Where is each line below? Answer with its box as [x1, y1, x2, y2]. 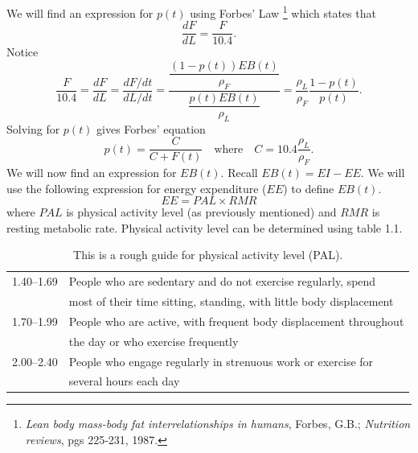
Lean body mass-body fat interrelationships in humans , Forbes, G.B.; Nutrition [25, 415, 411, 432]
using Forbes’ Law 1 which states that [190, 2, 376, 21]
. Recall [220, 163, 258, 180]
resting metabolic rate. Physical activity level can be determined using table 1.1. [6, 219, 403, 236]
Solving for [6, 120, 60, 137]
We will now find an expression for [6, 163, 177, 180]
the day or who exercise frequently [68, 332, 239, 349]
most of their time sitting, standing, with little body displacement [68, 293, 394, 310]
